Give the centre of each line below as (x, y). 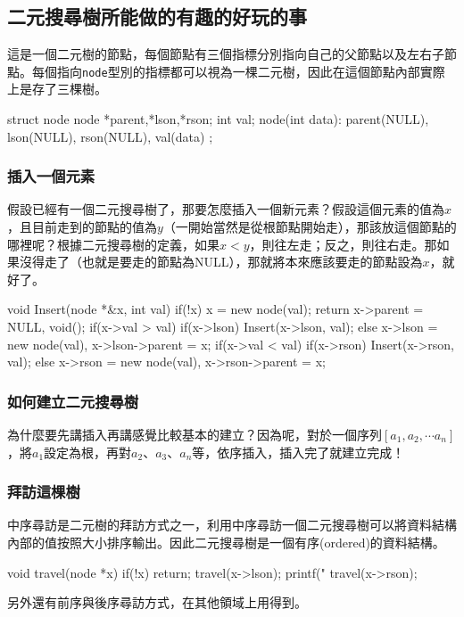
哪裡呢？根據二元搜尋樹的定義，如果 (113, 244)
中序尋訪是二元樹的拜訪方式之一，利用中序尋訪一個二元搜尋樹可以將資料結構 (232, 525)
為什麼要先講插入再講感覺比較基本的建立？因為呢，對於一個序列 (195, 435)
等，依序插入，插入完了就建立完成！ (298, 452)
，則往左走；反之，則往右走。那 (343, 244)
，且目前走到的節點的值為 (82, 227)
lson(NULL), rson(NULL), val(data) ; (110, 136)
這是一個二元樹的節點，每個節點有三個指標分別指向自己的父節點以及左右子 (226, 54)
